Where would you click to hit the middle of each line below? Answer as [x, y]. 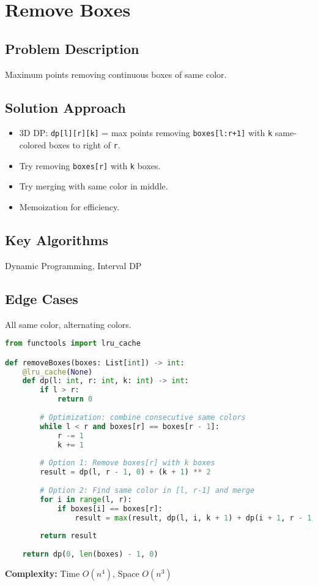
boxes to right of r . [85, 145]
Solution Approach [65, 107]
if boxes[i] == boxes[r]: [110, 508]
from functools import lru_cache [73, 344]
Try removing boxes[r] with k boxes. [90, 165]
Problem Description [72, 48]
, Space [126, 573]
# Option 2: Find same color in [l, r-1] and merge [147, 490]
